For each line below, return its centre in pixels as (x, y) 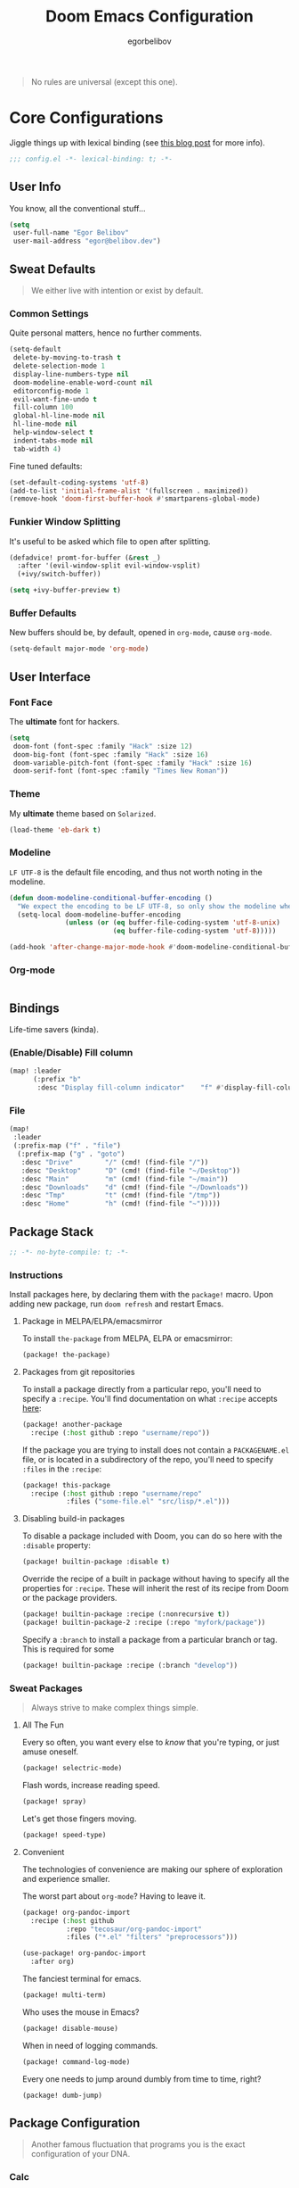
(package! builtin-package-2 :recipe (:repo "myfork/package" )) (144, 1623)
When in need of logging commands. (90, 2045)
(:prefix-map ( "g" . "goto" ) (71, 1154)
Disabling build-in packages (73, 1519)
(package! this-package (66, 1485)
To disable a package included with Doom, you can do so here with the (152, 1536)
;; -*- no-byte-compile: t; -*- (69, 1252)
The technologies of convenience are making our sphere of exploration (152, 1869)
